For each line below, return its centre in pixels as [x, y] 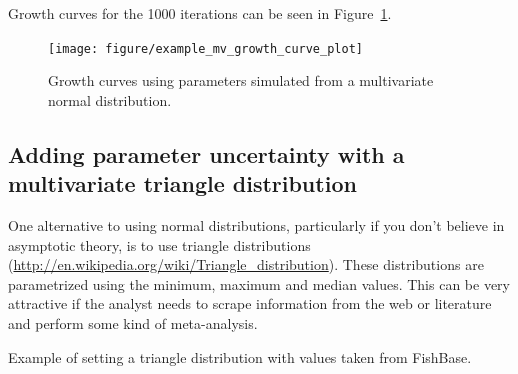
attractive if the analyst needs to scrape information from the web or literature [250, 303]
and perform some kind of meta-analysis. [133, 323]
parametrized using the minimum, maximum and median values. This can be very [259, 283]
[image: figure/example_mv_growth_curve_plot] [205, 48]
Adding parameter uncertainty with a [206, 153]
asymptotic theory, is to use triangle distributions [159, 244]
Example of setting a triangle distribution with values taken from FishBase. [240, 356]
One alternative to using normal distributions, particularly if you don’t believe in [256, 225]
